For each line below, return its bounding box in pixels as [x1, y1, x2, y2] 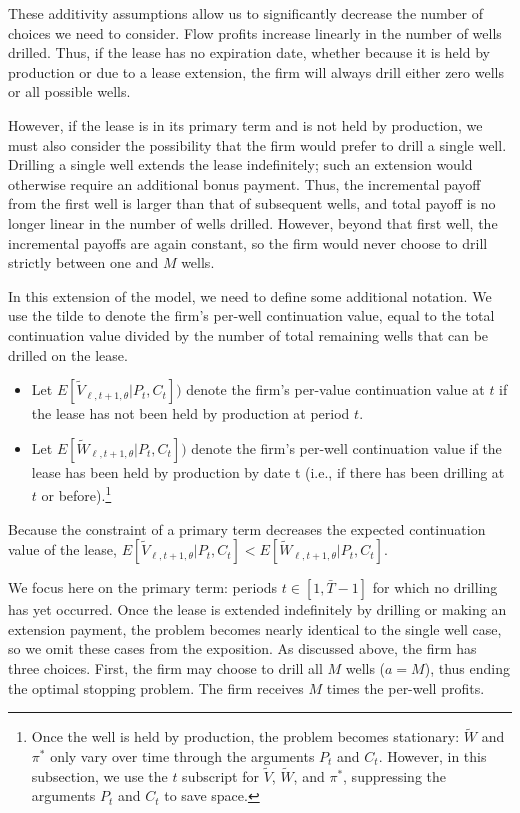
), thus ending [424, 657, 510, 678]
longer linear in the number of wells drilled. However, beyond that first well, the [8, 212, 498, 233]
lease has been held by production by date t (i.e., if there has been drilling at [31, 461, 505, 482]
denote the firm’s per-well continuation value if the [191, 437, 502, 458]
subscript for [182, 765, 259, 786]
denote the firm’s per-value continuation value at [186, 379, 485, 400]
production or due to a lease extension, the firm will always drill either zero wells [8, 61, 504, 82]
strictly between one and [8, 252, 159, 273]
